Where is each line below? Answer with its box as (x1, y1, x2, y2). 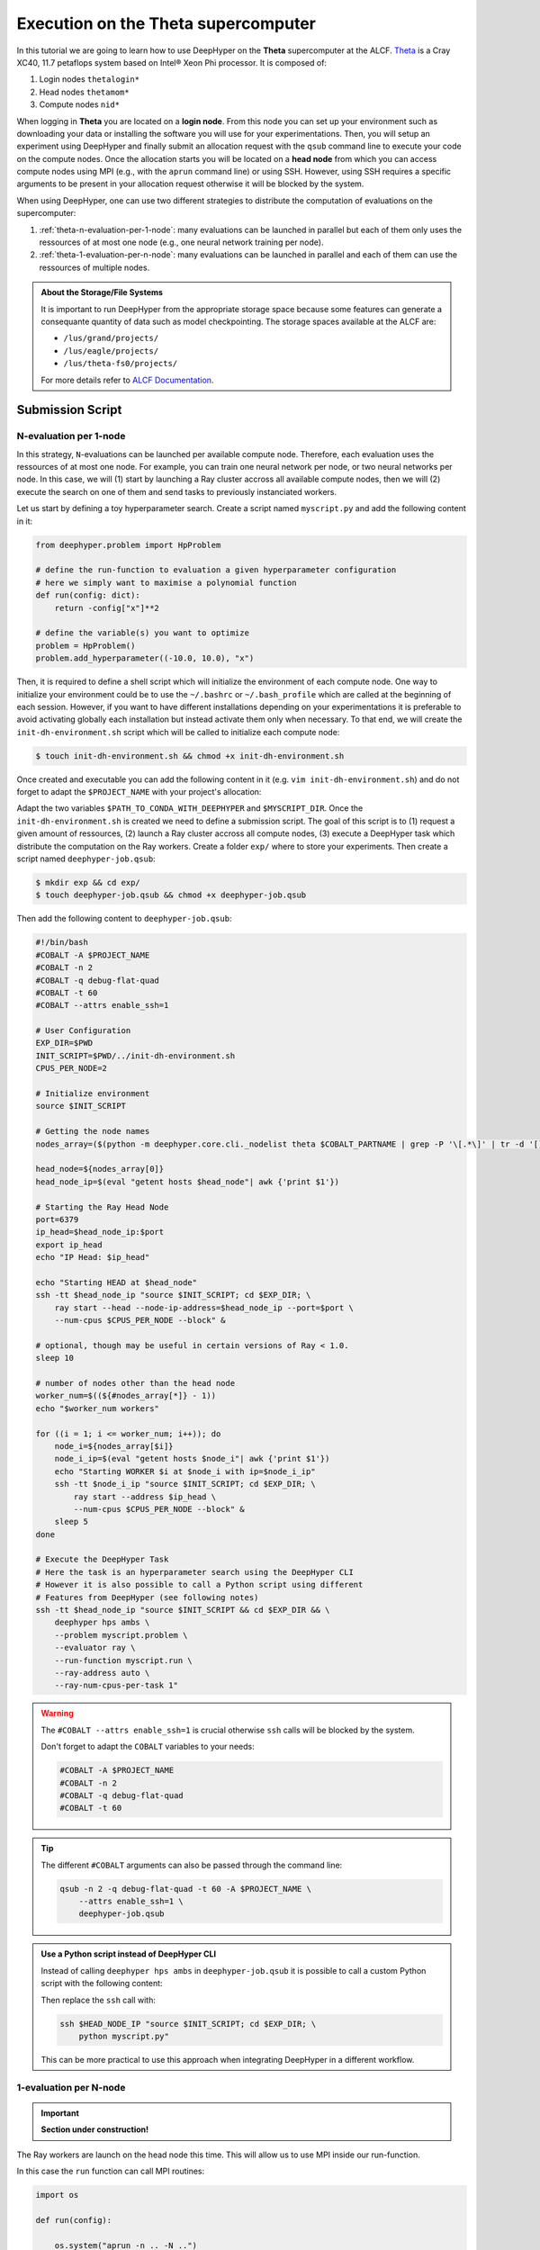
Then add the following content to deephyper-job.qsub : (16, 913, 232, 924)
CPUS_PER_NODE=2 (35, 1063, 108, 1074)
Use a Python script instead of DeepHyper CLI (40, 1948, 216, 1959)
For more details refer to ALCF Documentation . (40, 374, 214, 385)
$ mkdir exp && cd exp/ (35, 877, 141, 887)
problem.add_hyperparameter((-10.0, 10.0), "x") (35, 653, 255, 663)
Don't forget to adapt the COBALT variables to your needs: (40, 1741, 256, 1752)
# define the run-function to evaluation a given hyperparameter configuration (35, 565, 397, 575)
